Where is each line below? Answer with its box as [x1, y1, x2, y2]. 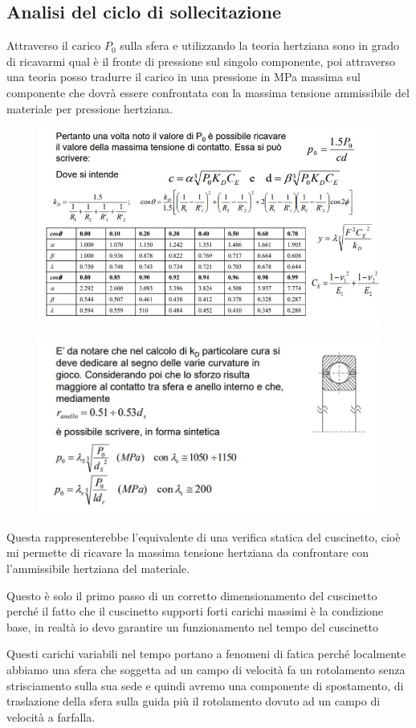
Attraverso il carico [6, 37, 101, 54]
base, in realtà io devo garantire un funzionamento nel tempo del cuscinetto [6, 618, 379, 635]
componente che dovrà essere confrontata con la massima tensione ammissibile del [6, 84, 410, 100]
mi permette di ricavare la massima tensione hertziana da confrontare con [6, 544, 369, 561]
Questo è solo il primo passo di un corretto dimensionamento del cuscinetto [6, 587, 377, 603]
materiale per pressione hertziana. [6, 100, 173, 117]
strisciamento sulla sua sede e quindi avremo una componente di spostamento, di [6, 677, 404, 693]
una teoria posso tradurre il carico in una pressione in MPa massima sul [6, 68, 361, 85]
